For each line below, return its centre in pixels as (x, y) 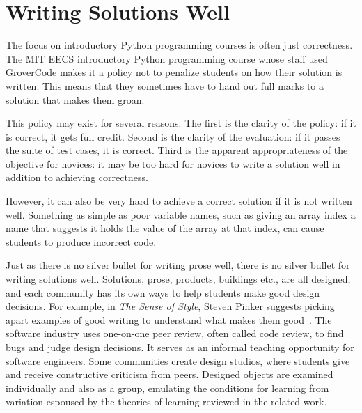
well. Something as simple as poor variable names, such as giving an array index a (181, 214)
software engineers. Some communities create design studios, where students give (178, 360)
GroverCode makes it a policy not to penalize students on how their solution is (174, 72)
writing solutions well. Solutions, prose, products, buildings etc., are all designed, (178, 279)
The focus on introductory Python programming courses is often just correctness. (179, 45)
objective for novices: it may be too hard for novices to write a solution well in (173, 163)
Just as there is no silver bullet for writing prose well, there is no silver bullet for (178, 265)
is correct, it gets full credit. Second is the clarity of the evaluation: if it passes (173, 136)
